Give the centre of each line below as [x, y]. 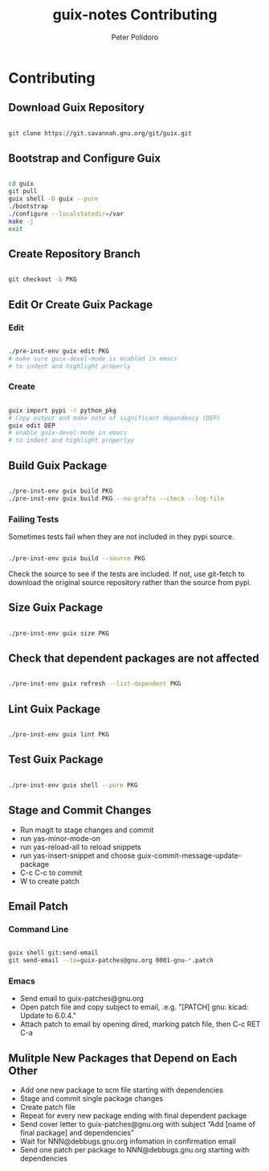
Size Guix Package [56, 608]
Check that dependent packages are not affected [134, 659]
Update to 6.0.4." [48, 1016]
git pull [23, 192]
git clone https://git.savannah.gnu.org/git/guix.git [100, 133]
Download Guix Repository [77, 107]
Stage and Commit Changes [80, 810]
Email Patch [38, 906]
